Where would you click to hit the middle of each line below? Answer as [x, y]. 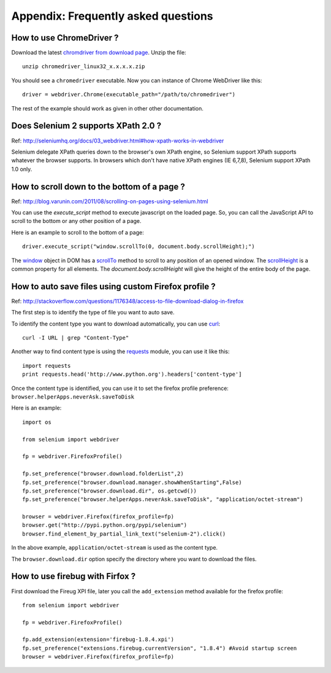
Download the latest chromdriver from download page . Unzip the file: [99, 53]
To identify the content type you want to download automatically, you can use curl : [116, 324]
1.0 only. [22, 169]
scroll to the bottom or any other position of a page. [76, 221]
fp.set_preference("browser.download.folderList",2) [103, 474]
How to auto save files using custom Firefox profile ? [113, 286]
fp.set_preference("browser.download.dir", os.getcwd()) [110, 491]
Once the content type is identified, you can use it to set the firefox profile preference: [120, 388]
